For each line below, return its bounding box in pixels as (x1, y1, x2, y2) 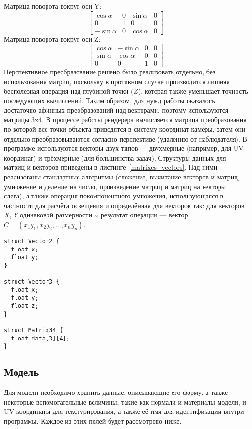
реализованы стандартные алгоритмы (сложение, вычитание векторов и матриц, (4, 171, 240, 181)
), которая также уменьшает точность (138, 86, 248, 96)
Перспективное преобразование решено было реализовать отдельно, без (4, 67, 216, 77)
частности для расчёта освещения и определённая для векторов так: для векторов (4, 200, 245, 210)
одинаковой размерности (19, 210, 92, 220)
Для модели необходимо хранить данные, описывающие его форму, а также (4, 387, 228, 397)
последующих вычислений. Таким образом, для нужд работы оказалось (4, 95, 215, 106)
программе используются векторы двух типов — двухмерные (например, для (4, 143, 232, 153)
